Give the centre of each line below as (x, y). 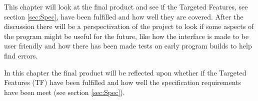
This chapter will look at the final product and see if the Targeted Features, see (126, 6)
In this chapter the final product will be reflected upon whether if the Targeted (125, 72)
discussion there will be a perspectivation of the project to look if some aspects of (129, 26)
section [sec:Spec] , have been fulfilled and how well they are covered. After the (124, 16)
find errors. (21, 55)
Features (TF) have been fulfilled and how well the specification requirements (123, 82)
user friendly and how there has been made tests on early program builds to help (128, 46)
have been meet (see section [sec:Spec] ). (64, 92)
